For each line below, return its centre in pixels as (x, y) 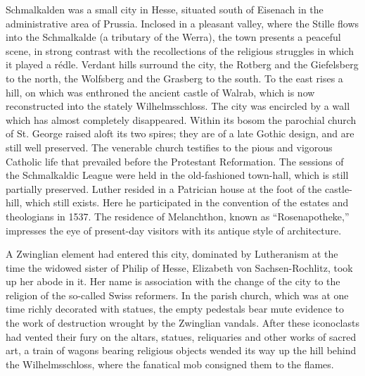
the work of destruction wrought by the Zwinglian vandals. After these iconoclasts (182, 323)
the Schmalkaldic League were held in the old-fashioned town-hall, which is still (177, 175)
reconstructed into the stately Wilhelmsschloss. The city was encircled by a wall (178, 106)
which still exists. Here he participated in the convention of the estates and (187, 202)
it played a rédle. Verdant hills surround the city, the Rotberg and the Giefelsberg (182, 64)
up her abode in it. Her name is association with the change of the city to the (173, 281)
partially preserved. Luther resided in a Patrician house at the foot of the (164, 188)
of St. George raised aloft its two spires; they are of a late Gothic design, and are (180, 133)
